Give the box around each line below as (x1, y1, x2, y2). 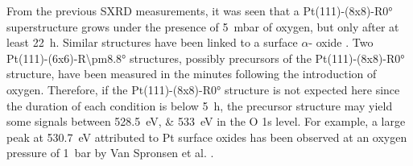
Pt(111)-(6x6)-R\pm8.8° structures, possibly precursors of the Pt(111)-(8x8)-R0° (6, 49, 405, 66)
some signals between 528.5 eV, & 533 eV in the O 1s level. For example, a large (6, 113, 406, 130)
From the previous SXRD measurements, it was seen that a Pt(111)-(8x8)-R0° (6, 2, 393, 19)
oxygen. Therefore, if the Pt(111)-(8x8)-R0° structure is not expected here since (6, 81, 400, 98)
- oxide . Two (308, 34, 374, 51)
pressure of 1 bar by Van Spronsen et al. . (6, 144, 214, 161)
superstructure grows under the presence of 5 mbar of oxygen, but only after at (6, 18, 399, 35)
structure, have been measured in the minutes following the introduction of (6, 65, 377, 82)
